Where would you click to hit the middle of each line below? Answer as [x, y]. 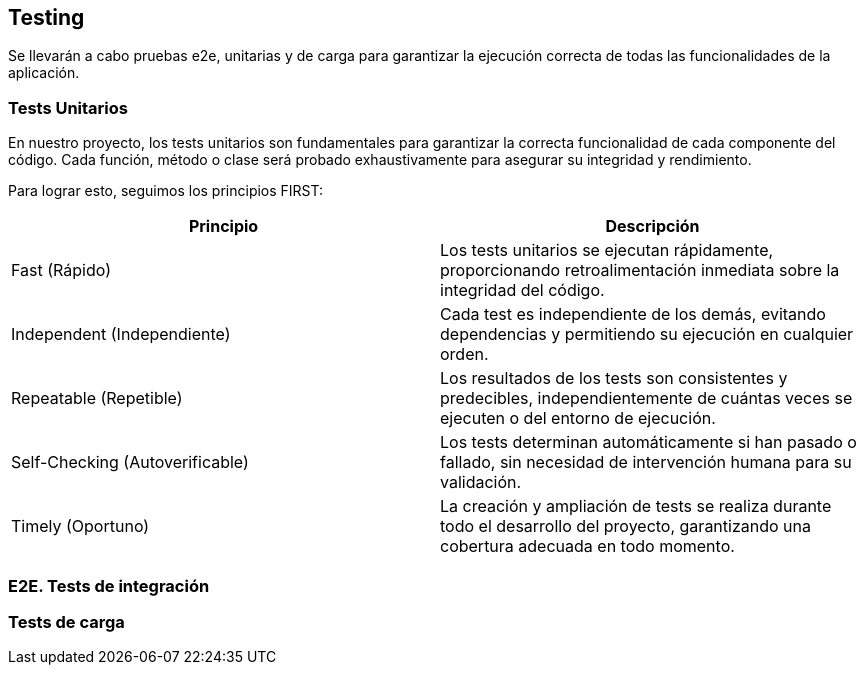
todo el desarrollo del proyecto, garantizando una [625, 526]
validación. [481, 482]
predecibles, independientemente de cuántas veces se [646, 398]
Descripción [652, 226]
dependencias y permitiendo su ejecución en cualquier [647, 334]
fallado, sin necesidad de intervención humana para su [646, 462]
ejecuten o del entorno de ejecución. [578, 418]
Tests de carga [66, 621]
